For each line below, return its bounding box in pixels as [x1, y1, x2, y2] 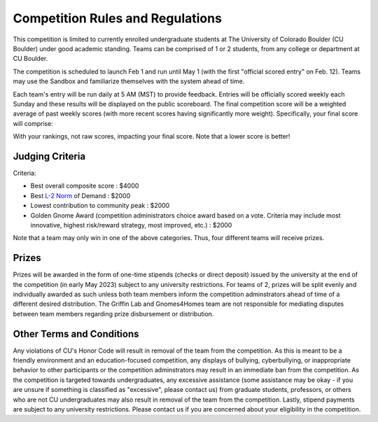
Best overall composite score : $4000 [30, 182, 139, 190]
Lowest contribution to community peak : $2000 [30, 202, 170, 210]
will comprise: [13, 119, 54, 127]
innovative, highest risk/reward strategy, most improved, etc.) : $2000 [30, 220, 232, 229]
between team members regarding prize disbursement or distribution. [13, 309, 214, 318]
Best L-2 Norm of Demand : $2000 [30, 191, 131, 199]
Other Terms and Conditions [13, 328, 139, 339]
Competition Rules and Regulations [13, 10, 222, 26]
